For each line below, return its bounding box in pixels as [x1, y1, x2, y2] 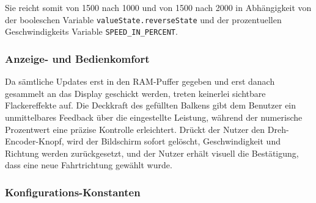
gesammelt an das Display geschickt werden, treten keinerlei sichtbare [5, 87, 266, 99]
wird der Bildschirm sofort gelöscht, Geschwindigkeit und [67, 135, 281, 148]
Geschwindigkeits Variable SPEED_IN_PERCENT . [5, 25, 178, 38]
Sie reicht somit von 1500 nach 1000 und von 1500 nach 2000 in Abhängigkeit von [5, 1, 312, 13]
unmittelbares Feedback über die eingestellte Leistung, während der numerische [5, 110, 303, 123]
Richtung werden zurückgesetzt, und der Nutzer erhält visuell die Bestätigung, [5, 146, 299, 159]
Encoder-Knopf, [5, 135, 64, 148]
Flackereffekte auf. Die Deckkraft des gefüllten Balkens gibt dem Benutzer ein [5, 99, 296, 112]
